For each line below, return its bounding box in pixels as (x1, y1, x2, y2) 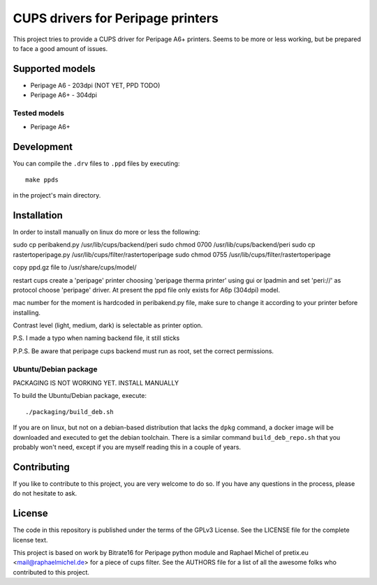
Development (13, 141, 73, 153)
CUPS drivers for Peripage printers (13, 10, 219, 26)
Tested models (13, 108, 64, 118)
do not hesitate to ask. (13, 489, 77, 498)
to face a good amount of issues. (13, 44, 108, 52)
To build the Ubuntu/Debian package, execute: (13, 392, 147, 400)
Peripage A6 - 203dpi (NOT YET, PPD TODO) (30, 81, 161, 89)
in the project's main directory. (13, 191, 101, 200)
